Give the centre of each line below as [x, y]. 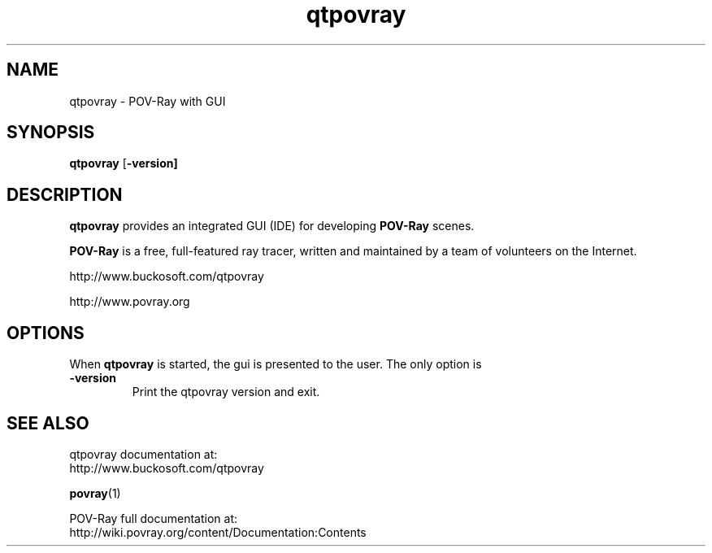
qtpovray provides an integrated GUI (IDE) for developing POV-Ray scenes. [272, 226]
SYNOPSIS [51, 133]
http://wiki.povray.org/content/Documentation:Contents [218, 532]
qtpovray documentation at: [143, 454]
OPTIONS [46, 333]
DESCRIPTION [65, 194]
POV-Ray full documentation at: [154, 518]
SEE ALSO [48, 423]
